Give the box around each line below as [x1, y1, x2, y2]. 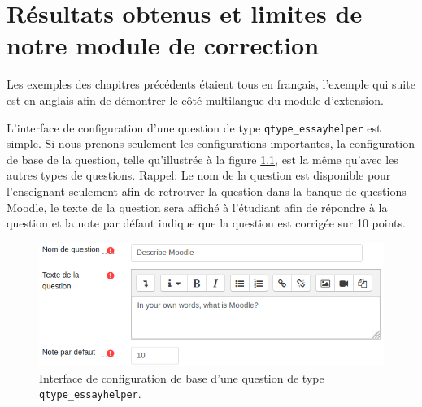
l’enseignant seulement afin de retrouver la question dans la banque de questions [7, 182, 407, 199]
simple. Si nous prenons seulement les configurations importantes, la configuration [7, 135, 415, 152]
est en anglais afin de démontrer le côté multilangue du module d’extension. [7, 91, 384, 108]
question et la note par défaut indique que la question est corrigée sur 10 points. [7, 214, 406, 232]
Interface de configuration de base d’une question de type [39, 369, 324, 386]
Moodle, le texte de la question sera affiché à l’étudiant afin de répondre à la [7, 198, 388, 215]
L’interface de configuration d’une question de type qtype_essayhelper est [7, 119, 381, 136]
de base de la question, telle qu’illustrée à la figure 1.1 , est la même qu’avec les [7, 150, 398, 167]
